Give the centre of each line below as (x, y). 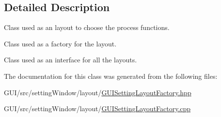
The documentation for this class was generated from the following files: (111, 76)
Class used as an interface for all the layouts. (71, 60)
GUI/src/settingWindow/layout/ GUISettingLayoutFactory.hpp (98, 92)
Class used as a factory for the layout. (60, 43)
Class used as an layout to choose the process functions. (87, 27)
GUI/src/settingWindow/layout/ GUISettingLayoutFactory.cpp (97, 109)
